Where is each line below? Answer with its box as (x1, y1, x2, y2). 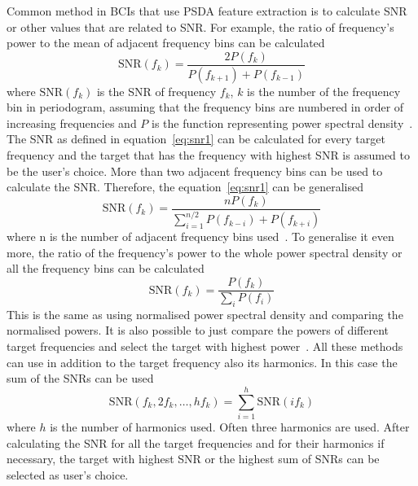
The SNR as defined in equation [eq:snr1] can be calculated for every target (7, 130, 385, 147)
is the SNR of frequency (96, 82, 217, 99)
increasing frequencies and (7, 114, 137, 131)
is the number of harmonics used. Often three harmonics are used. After (50, 418, 410, 435)
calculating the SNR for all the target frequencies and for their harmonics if (7, 434, 385, 451)
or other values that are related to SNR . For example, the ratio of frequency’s (7, 18, 394, 35)
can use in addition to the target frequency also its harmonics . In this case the (7, 353, 398, 370)
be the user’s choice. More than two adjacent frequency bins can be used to (7, 162, 383, 179)
